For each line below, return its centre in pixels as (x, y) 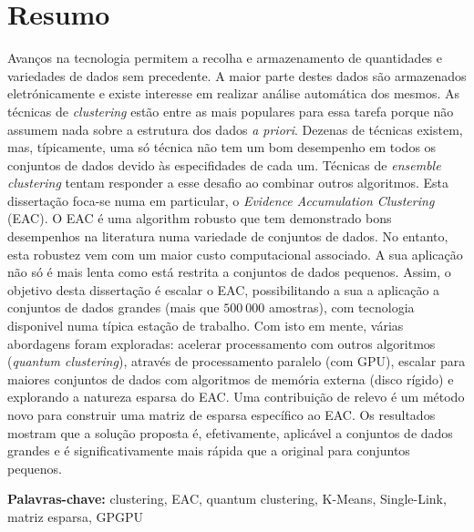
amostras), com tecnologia (341, 307)
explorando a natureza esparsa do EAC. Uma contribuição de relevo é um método (236, 397)
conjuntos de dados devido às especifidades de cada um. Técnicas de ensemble (224, 164)
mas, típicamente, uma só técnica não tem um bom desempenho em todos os (222, 147)
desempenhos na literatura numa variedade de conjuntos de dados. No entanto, (228, 236)
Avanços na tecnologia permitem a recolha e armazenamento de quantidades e (225, 58)
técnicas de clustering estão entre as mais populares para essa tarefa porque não (231, 111)
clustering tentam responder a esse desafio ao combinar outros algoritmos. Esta (228, 183)
